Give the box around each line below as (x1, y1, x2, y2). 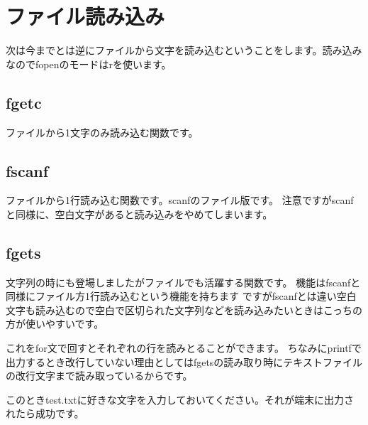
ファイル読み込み (6, 1, 165, 31)
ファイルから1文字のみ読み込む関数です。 (6, 124, 199, 139)
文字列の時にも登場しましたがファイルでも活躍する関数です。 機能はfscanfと (6, 274, 361, 289)
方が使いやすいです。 (6, 316, 104, 331)
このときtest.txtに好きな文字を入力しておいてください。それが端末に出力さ (6, 392, 355, 407)
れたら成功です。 (6, 406, 84, 421)
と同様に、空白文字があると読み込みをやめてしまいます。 (6, 206, 273, 221)
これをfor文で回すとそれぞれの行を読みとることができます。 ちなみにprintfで (6, 340, 362, 355)
